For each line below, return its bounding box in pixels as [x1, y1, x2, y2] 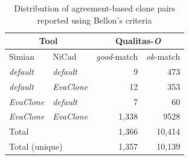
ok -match [146, 50, 181, 63]
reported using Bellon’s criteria [37, 13, 152, 26]
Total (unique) [9, 140, 63, 153]
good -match [96, 50, 138, 63]
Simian [9, 50, 35, 63]
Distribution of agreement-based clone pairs [14, 2, 176, 14]
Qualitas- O [115, 34, 161, 47]
